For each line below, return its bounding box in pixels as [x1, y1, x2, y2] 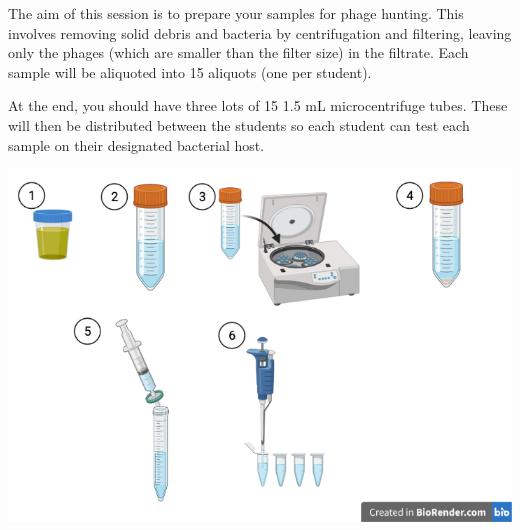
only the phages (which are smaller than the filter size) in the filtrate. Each [8, 42, 469, 63]
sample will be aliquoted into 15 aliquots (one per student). [8, 61, 372, 82]
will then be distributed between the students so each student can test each [8, 114, 470, 135]
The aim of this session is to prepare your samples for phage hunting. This [8, 3, 464, 23]
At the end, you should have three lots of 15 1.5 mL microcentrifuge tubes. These [8, 95, 508, 116]
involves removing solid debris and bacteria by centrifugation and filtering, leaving [8, 22, 512, 43]
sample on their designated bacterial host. [8, 134, 265, 155]
